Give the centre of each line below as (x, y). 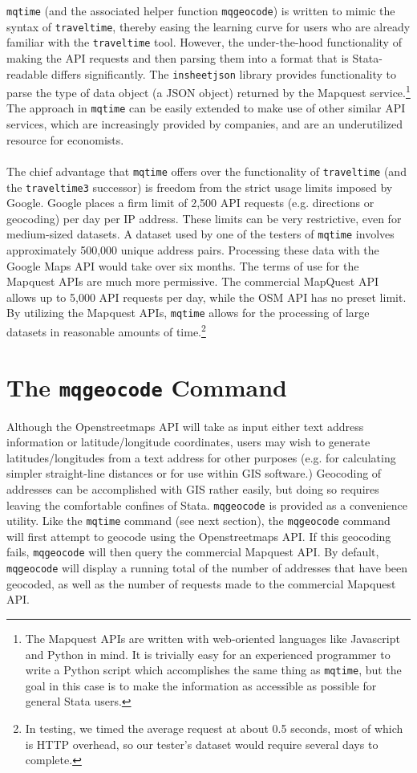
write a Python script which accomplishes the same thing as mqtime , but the (213, 670)
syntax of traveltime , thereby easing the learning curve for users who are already (208, 26)
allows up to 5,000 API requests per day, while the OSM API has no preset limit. (206, 297)
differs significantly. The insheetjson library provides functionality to (224, 73)
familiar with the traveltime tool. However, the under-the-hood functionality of (204, 42)
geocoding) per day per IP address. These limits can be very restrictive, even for (204, 218)
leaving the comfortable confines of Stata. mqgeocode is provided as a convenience (207, 504)
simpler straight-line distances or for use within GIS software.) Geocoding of (194, 473)
